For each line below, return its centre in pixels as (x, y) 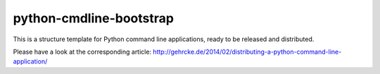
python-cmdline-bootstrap (93, 18)
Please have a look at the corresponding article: (82, 52)
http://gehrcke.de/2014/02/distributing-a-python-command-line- (247, 52)
